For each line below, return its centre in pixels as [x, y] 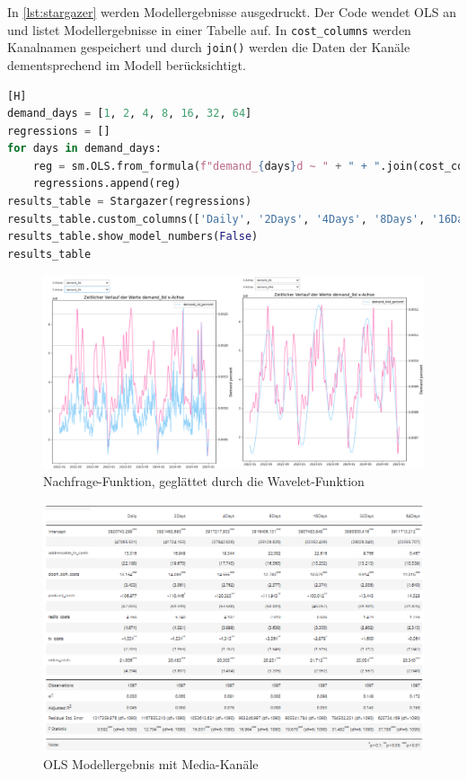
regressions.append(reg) [107, 184]
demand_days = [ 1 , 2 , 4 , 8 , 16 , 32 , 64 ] [130, 114]
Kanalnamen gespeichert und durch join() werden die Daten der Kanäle [209, 47]
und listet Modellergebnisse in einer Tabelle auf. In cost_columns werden [209, 29]
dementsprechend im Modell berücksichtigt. [127, 64]
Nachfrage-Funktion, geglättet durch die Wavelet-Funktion [204, 481]
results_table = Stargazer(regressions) [130, 202]
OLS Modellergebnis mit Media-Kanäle [151, 764]
